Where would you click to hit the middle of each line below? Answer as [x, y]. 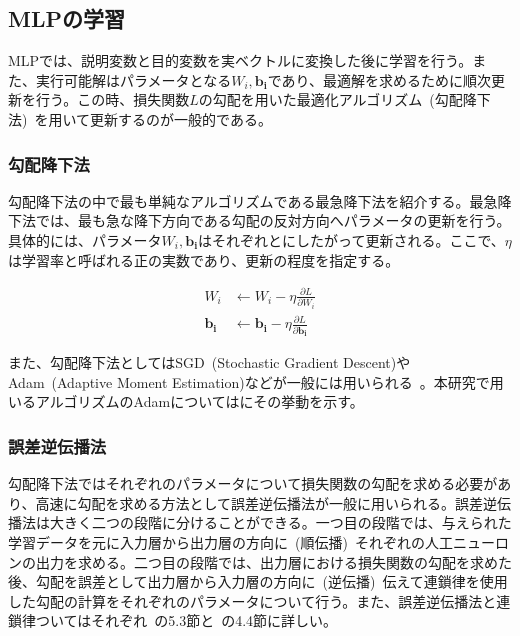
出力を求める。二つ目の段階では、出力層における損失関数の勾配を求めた [273, 561]
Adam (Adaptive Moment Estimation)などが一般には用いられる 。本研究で [249, 381]
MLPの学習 [66, 18]
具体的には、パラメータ [85, 239]
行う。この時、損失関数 [112, 99]
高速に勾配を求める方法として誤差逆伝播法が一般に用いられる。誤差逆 [266, 502]
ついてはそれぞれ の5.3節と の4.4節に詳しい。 [186, 620]
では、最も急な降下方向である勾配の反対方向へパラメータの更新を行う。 [273, 220]
